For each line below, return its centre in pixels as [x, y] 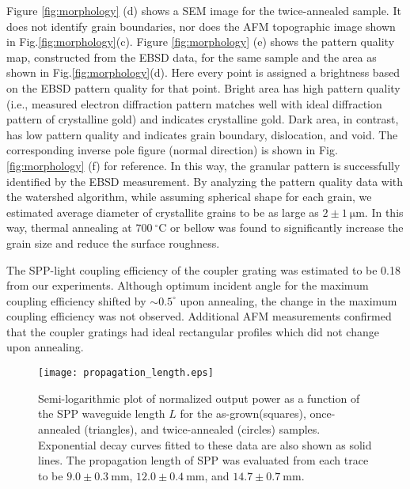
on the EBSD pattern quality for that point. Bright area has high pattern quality [203, 87]
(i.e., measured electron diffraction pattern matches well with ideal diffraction [194, 103]
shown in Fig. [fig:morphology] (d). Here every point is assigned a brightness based [203, 72]
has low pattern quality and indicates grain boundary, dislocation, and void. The [202, 134]
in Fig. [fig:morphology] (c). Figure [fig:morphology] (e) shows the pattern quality [201, 42]
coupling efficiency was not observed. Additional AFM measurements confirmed [199, 316]
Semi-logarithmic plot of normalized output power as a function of [199, 398]
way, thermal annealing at [69, 227]
